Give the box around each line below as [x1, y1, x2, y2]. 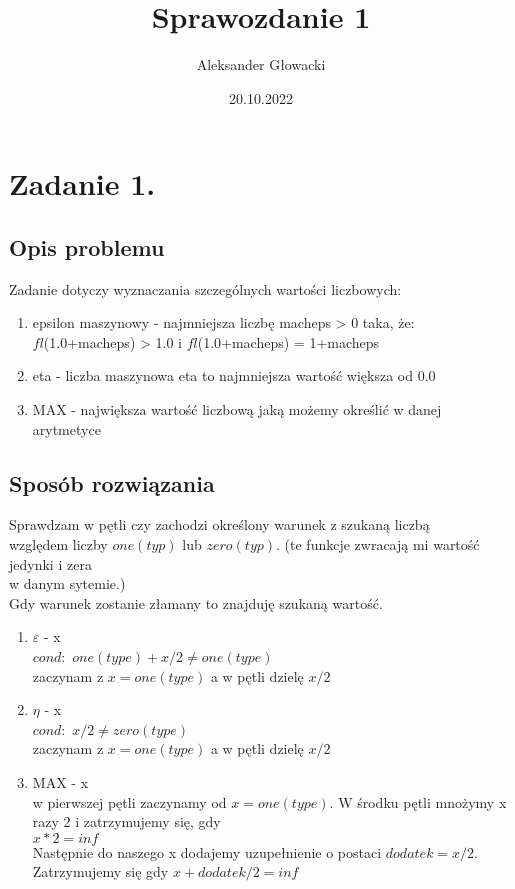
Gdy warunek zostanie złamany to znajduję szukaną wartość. [9, 592, 383, 613]
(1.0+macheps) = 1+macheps [197, 331, 380, 352]
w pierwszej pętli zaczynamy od [32, 791, 227, 812]
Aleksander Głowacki [196, 54, 326, 75]
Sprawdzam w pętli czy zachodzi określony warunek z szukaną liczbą [9, 514, 430, 535]
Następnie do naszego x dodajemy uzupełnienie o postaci [32, 841, 382, 862]
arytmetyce [32, 418, 101, 439]
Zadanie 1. [9, 163, 156, 204]
